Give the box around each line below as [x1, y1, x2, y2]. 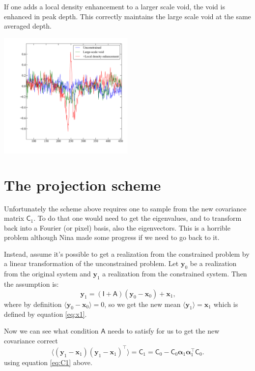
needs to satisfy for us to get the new [108, 326, 220, 336]
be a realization [190, 258, 237, 269]
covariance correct [4, 335, 58, 345]
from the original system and [4, 269, 91, 279]
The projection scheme [4, 174, 161, 195]
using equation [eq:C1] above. [4, 357, 92, 367]
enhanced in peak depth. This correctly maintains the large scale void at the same [4, 11, 251, 21]
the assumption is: [4, 279, 59, 289]
